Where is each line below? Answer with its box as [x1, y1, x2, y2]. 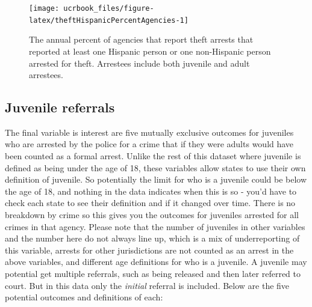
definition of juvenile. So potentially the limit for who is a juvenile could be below [5, 173, 307, 186]
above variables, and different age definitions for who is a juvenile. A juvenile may [5, 255, 307, 268]
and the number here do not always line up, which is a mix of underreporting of [5, 232, 300, 245]
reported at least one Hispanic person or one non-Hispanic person [29, 44, 271, 57]
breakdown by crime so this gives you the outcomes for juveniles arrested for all [5, 208, 299, 221]
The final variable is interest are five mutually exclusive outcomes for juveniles [5, 126, 294, 138]
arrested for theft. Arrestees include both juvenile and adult [29, 56, 250, 69]
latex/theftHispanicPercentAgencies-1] [29, 16, 189, 25]
